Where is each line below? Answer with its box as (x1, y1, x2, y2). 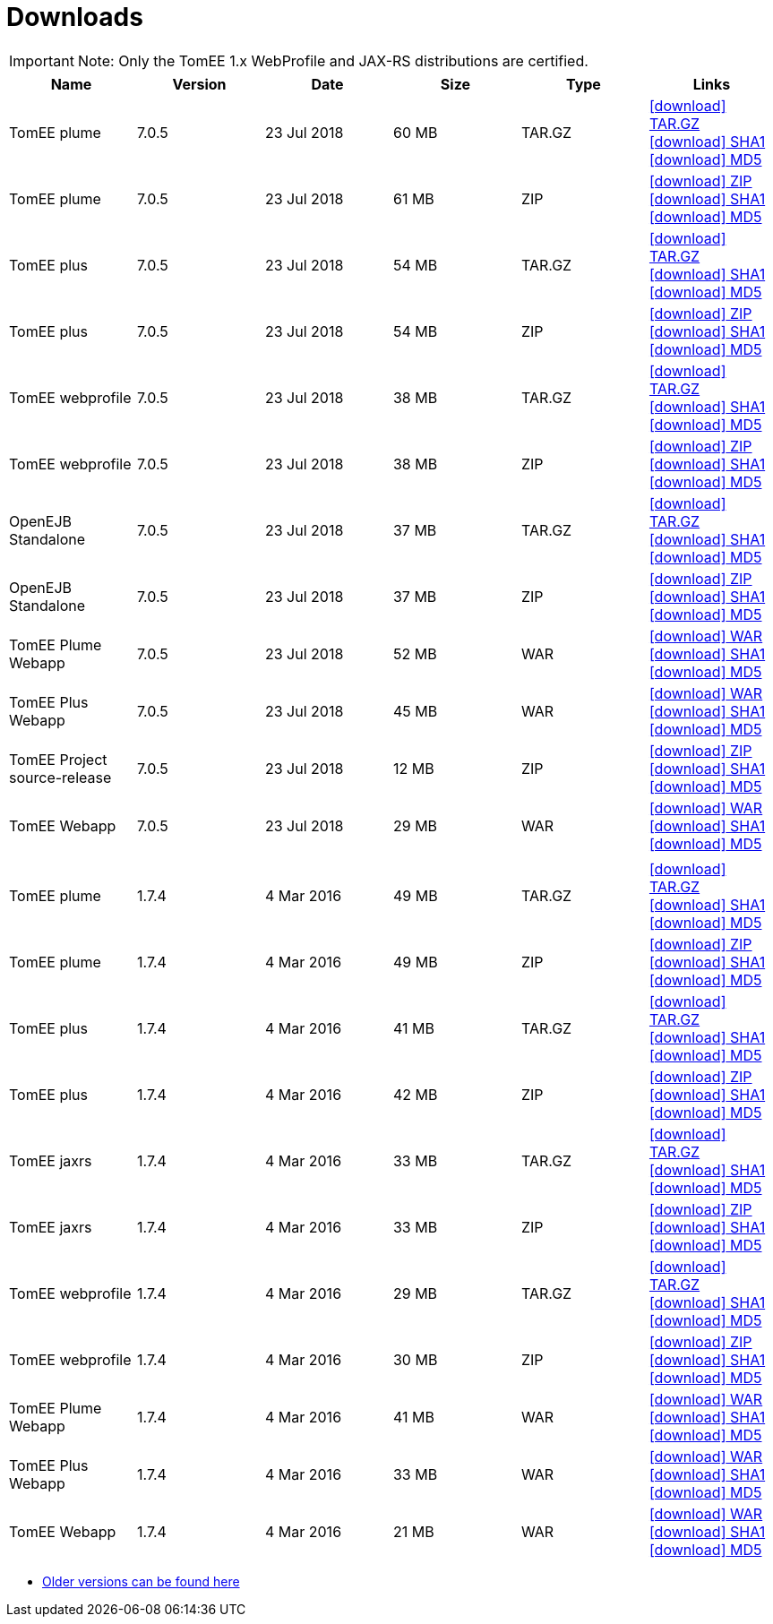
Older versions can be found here (42, 1573, 240, 1589)
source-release (9, 768, 112, 786)
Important (9, 51, 74, 70)
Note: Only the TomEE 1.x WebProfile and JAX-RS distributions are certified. (77, 51, 588, 70)
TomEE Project (9, 750, 107, 769)
